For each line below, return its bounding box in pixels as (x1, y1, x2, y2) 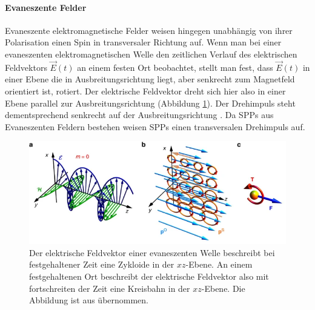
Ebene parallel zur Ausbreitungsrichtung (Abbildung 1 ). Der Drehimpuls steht (5, 96, 296, 109)
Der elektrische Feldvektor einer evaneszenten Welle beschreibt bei (29, 246, 275, 259)
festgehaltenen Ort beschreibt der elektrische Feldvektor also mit (29, 269, 269, 282)
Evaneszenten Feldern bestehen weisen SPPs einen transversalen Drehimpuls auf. (5, 120, 305, 133)
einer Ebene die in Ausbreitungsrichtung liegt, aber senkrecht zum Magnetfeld (5, 73, 295, 85)
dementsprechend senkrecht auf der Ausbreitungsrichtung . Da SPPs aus (5, 108, 274, 121)
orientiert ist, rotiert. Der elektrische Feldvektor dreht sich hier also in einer (5, 84, 286, 97)
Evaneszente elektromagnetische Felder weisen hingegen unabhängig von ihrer (5, 24, 293, 36)
